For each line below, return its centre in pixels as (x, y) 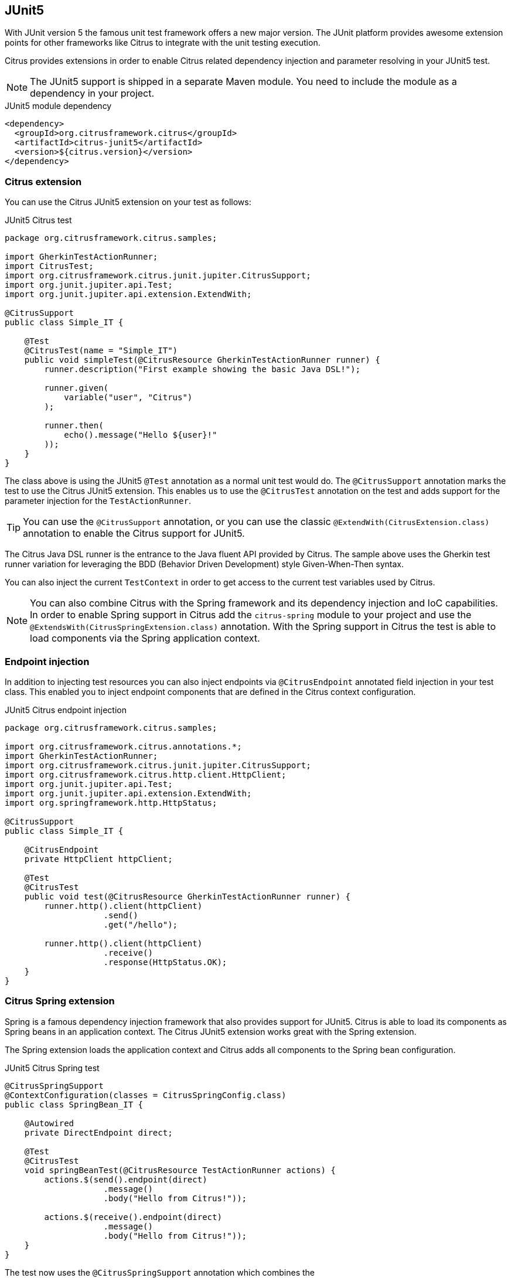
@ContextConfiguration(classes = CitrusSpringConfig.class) (146, 1095)
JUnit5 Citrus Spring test (52, 1068)
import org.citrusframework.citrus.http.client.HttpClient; (146, 774)
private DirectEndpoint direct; (98, 1132)
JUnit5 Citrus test (38, 220)
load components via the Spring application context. (145, 638)
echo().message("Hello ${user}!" (141, 435)
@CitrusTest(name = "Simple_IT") (101, 351)
